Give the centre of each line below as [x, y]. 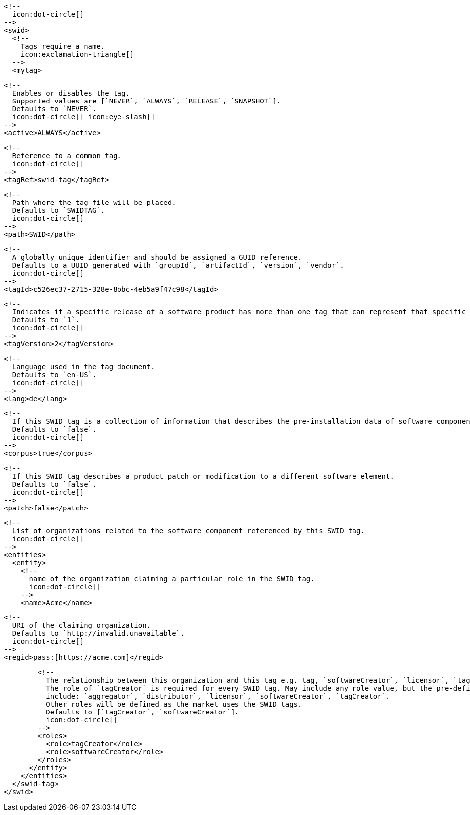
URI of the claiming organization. [82, 625]
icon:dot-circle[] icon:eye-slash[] [84, 117]
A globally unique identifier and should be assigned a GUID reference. [157, 257]
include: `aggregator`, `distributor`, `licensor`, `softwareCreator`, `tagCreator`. [218, 696]
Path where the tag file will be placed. [94, 203]
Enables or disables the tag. [71, 93]
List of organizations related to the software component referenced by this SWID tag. [188, 531]
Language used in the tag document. [84, 367]
